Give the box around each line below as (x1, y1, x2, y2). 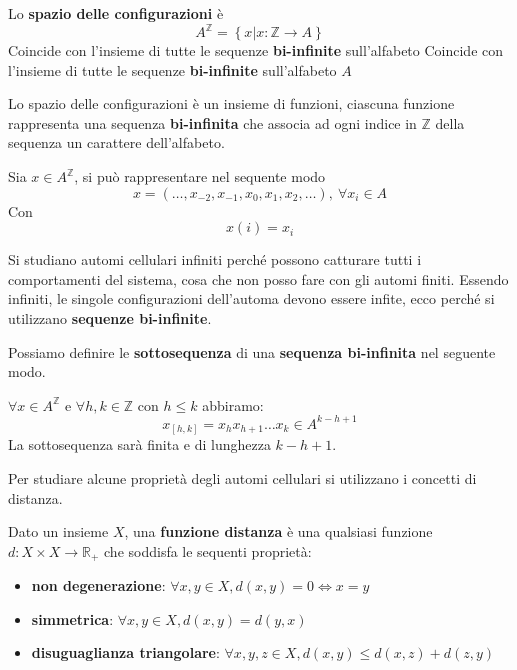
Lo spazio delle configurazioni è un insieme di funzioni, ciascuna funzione (8, 93, 455, 114)
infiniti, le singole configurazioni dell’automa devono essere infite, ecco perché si (8, 288, 495, 309)
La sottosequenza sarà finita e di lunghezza (8, 434, 271, 455)
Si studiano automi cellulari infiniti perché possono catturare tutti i (8, 249, 422, 270)
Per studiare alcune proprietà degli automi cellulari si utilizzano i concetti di (8, 468, 477, 489)
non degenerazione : (31, 575, 166, 596)
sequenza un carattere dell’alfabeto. (8, 132, 225, 153)
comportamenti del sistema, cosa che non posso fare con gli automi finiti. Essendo (8, 268, 509, 289)
